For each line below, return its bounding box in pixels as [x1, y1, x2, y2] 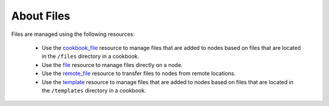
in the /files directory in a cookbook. [41, 52, 140, 60]
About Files [11, 9, 71, 23]
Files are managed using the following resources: [11, 30, 135, 38]
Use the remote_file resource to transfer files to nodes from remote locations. [41, 70, 236, 77]
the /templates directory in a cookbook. [41, 87, 146, 94]
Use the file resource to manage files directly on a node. [41, 61, 183, 68]
